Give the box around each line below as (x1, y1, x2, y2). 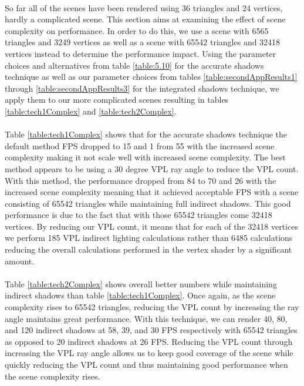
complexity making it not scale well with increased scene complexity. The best (5, 151, 286, 163)
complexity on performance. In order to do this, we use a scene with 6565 (5, 24, 269, 36)
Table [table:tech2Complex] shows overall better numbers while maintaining (5, 277, 277, 290)
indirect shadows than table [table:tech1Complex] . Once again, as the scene (5, 289, 276, 301)
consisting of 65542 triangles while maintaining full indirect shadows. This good (5, 197, 291, 209)
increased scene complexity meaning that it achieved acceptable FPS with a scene (5, 186, 299, 198)
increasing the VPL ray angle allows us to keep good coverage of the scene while (5, 347, 293, 359)
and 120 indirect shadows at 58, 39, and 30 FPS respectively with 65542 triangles (5, 324, 298, 336)
